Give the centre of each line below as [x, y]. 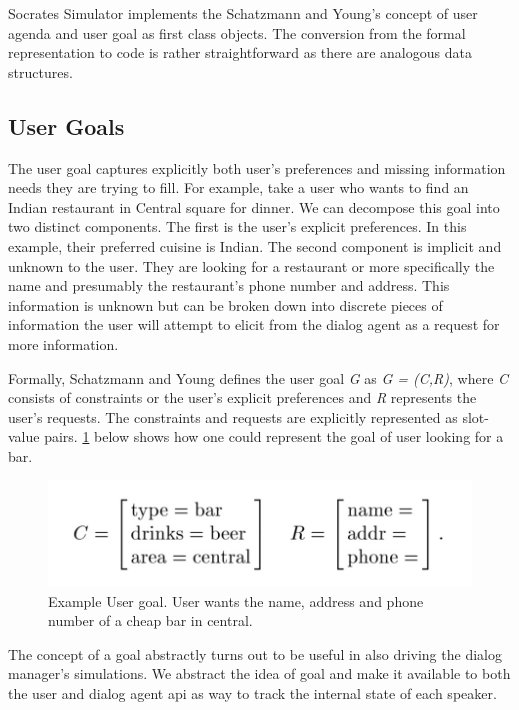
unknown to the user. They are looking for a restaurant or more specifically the [251, 265]
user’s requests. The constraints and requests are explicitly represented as [233, 416]
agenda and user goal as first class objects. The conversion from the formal [237, 32]
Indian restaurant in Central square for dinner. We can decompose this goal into [254, 206]
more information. [63, 343]
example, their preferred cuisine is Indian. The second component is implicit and [255, 245]
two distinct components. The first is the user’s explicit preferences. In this [237, 226]
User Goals [66, 125]
